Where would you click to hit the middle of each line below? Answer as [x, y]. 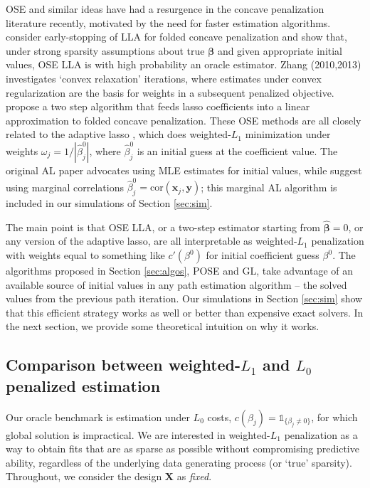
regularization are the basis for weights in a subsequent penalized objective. [170, 92]
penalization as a [321, 434]
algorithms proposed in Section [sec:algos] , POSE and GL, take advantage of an [180, 271]
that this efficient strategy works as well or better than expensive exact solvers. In [185, 312]
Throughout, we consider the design [84, 476]
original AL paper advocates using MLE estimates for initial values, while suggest [184, 170]
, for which [334, 417]
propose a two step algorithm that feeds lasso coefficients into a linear [158, 106]
